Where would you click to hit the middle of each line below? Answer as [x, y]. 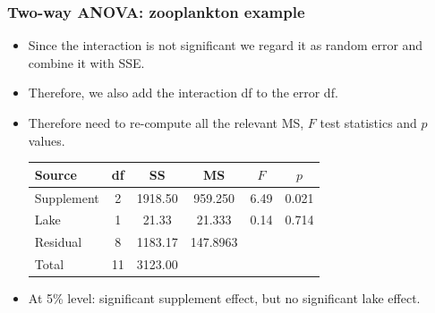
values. [47, 140]
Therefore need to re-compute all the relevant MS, [166, 123]
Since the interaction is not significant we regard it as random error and [226, 45]
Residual [58, 242]
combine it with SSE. [86, 62]
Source [55, 174]
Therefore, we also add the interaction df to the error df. [183, 93]
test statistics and [368, 123]
